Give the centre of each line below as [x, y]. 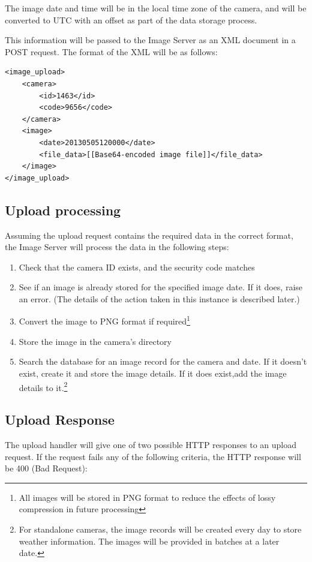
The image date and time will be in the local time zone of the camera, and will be [156, 8]
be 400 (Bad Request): [46, 468]
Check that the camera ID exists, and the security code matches [137, 267]
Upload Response [60, 420]
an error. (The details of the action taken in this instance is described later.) [159, 298]
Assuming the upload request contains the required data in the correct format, [149, 235]
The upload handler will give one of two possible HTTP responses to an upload [151, 444]
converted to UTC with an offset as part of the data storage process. [131, 19]
